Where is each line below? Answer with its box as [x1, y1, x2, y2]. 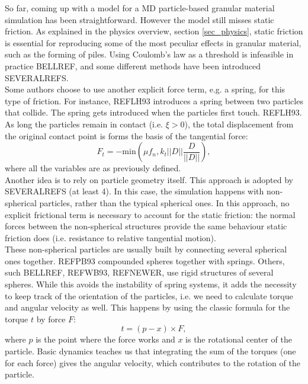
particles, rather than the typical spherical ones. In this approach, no [39, 196, 290, 209]
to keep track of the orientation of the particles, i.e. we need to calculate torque [5, 289, 293, 302]
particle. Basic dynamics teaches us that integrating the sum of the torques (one [5, 345, 296, 357]
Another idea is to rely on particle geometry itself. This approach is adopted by [5, 173, 294, 185]
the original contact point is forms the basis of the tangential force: [5, 129, 248, 142]
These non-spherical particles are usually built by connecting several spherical [5, 243, 287, 255]
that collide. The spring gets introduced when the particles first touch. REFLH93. [5, 106, 302, 119]
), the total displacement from [184, 117, 294, 130]
